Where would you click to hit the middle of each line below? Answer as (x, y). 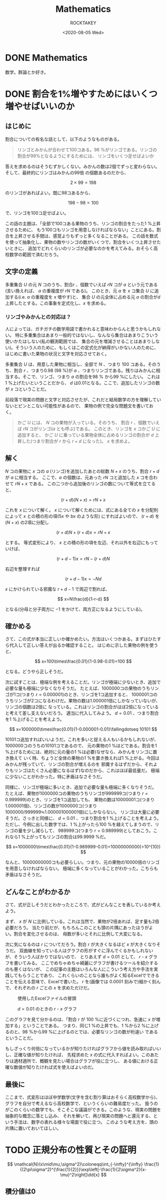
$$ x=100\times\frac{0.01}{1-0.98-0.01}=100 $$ (83, 661)
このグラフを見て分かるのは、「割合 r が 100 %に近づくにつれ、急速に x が (81, 1019)
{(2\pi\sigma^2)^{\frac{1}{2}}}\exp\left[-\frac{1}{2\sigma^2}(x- (83, 1169)
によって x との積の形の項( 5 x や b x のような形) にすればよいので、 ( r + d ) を (82, 516)
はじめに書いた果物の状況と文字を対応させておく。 (57, 354)
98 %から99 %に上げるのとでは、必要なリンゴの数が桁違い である (90, 1032)
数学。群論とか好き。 (27, 72)
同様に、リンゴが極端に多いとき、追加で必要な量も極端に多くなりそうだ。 (81, 787)
